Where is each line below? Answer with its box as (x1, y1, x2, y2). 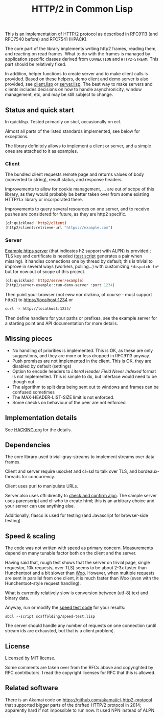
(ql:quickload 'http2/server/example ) (5, 278, 84, 283)
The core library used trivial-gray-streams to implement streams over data (5, 454, 155, 460)
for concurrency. (21, 474, 55, 480)
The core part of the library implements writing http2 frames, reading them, (5, 46, 157, 52)
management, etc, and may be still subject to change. (5, 92, 114, 97)
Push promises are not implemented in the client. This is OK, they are (12, 358, 152, 364)
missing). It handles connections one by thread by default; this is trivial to (5, 258, 153, 264)
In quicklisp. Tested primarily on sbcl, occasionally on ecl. (5, 119, 121, 124)
